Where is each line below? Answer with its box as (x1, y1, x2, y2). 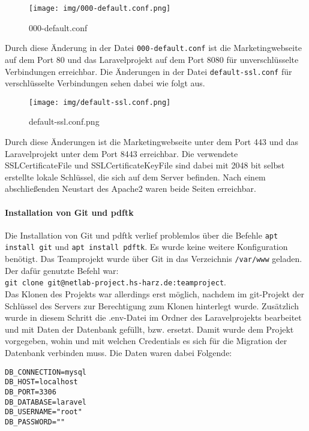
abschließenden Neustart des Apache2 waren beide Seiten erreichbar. (5, 182, 256, 195)
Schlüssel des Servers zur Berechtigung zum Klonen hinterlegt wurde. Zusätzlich (5, 299, 299, 312)
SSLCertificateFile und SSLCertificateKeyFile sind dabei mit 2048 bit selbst (5, 159, 285, 171)
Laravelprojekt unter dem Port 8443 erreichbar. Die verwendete (5, 147, 238, 159)
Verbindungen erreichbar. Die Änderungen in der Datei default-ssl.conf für (5, 65, 292, 77)
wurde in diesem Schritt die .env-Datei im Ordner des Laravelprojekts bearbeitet (5, 311, 302, 324)
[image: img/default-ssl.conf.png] (29, 98, 171, 107)
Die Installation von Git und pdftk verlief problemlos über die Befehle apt (5, 228, 278, 241)
